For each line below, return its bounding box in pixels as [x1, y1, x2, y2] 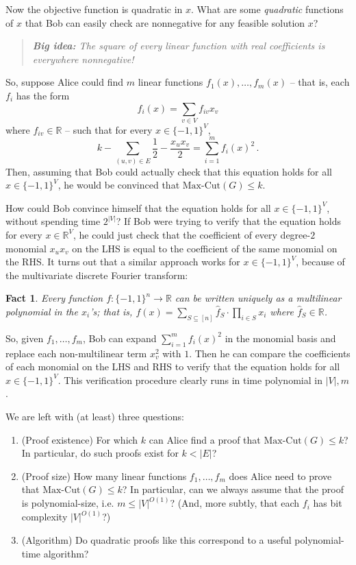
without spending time [5, 214, 101, 228]
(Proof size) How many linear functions [21, 468, 187, 483]
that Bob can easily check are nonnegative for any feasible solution [25, 15, 305, 29]
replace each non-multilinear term [5, 346, 147, 360]
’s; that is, [90, 304, 133, 318]
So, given [5, 330, 44, 345]
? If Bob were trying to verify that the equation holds [116, 214, 341, 228]
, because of [296, 254, 345, 269]
